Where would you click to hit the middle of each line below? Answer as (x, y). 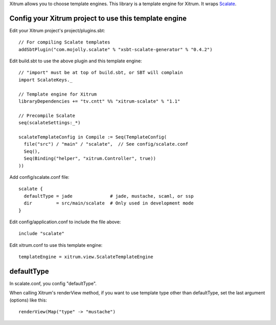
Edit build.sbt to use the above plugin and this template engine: (76, 61)
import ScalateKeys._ (45, 80)
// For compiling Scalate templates (64, 42)
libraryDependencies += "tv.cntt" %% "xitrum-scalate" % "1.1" (99, 101)
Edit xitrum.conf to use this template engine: (56, 245)
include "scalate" (42, 234)
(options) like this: (28, 300)
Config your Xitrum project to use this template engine (98, 18)
